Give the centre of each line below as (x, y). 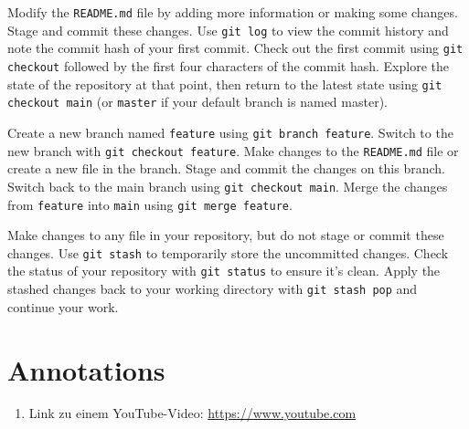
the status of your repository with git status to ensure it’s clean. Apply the (224, 271)
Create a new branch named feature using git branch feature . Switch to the (230, 132)
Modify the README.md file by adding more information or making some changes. (233, 12)
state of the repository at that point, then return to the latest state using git (225, 84)
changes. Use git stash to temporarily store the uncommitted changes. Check (228, 252)
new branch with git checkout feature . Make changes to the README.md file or (233, 150)
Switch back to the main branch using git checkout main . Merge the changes (228, 186)
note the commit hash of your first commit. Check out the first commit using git (235, 48)
